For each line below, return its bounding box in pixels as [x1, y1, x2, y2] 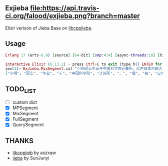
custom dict [12, 99, 37, 105]
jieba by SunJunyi [12, 155, 49, 161]
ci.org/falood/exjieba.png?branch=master [5, 12, 140, 20]
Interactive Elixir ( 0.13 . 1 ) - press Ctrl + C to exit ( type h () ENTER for [5, 62, 162, 67]
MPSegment [12, 105, 38, 111]
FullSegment [12, 116, 38, 122]
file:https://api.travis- [29, 4, 100, 12]
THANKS [5, 137, 34, 145]
